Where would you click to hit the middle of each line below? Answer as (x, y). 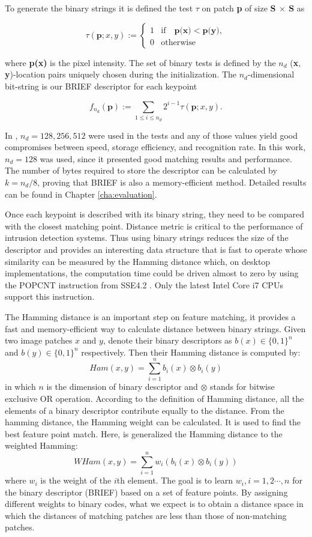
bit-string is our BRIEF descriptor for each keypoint (101, 86)
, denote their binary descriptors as (167, 340)
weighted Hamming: (41, 445)
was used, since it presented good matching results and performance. (166, 158)
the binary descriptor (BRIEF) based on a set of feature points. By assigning (146, 492)
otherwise (178, 42)
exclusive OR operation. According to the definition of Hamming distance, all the (154, 399)
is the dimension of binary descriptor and (122, 387)
